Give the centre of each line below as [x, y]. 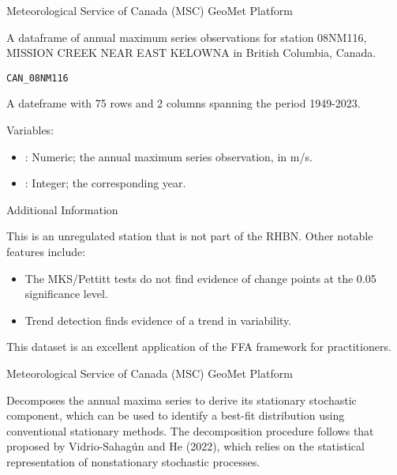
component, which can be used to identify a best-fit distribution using [176, 415]
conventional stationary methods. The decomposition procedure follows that [190, 430]
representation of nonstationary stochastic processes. [133, 461]
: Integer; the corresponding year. [105, 183]
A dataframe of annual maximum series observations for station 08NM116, [187, 37]
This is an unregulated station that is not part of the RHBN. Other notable [190, 236]
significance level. [66, 294]
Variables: [30, 130]
